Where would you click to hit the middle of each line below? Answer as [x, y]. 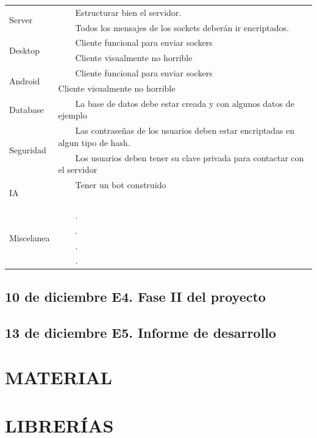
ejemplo [73, 115]
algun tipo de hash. [94, 142]
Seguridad [28, 150]
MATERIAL [59, 377]
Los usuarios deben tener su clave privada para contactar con [190, 157]
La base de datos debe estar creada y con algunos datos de [185, 103]
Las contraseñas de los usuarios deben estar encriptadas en [185, 130]
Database [27, 109]
